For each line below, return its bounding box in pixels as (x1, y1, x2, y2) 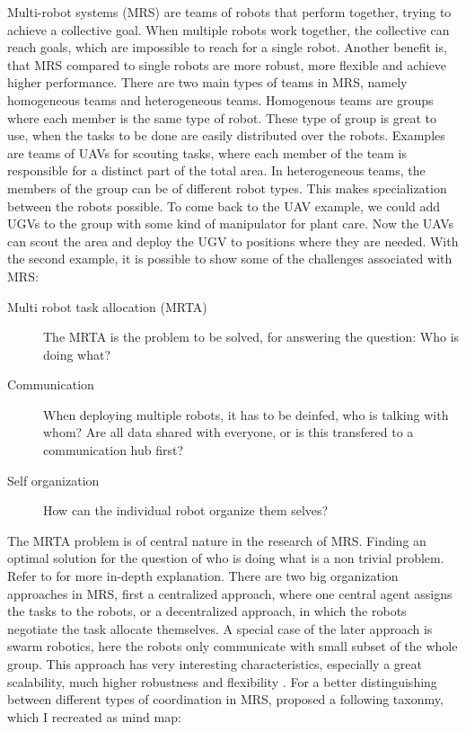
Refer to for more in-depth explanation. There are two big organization (7, 567, 399, 585)
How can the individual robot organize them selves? (43, 501, 329, 520)
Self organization (7, 470, 100, 489)
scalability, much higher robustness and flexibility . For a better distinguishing (7, 672, 437, 691)
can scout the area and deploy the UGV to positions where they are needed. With (7, 231, 459, 250)
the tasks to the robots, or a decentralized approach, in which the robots (7, 602, 407, 620)
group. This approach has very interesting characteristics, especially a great (7, 655, 422, 673)
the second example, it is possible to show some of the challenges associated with (7, 249, 453, 268)
